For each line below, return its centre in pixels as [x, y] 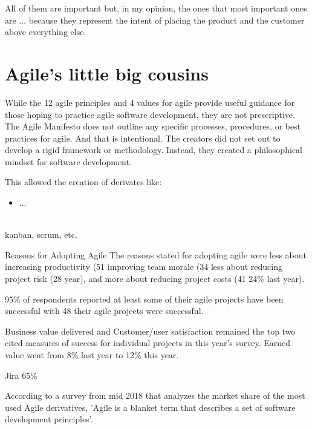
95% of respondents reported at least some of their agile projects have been [144, 299]
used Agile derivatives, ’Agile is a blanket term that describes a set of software [150, 407]
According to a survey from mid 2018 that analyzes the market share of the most [155, 395]
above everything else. [46, 32]
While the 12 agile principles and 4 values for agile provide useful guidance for [150, 102]
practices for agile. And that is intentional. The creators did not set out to [143, 138]
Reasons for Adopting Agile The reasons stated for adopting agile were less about [156, 254]
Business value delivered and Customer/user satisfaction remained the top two [150, 331]
